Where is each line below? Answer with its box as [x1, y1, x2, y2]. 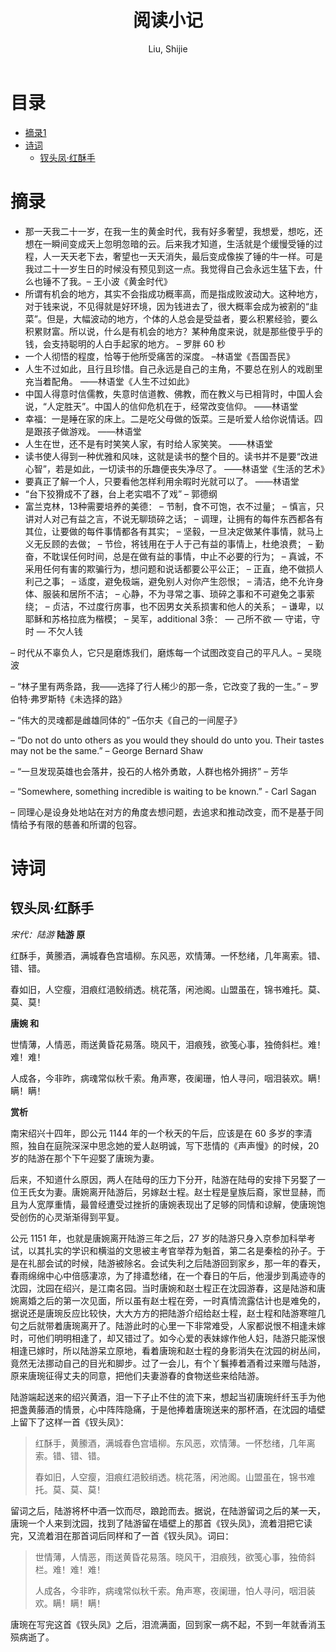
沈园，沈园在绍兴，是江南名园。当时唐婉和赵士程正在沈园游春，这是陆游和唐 [10, 1282, 326, 1294]
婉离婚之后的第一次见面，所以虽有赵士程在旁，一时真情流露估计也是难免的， [10, 1294, 326, 1306]
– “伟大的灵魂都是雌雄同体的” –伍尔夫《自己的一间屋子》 [10, 714, 243, 726]
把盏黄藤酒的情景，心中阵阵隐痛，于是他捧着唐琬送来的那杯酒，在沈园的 [10, 1403, 308, 1415]
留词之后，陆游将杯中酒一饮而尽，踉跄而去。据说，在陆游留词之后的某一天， [10, 1504, 326, 1516]
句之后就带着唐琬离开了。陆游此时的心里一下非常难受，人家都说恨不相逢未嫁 [10, 1319, 326, 1331]
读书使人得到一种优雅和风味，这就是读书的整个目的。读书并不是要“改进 [24, 450, 318, 462]
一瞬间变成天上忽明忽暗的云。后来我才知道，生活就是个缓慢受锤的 [42, 237, 315, 250]
